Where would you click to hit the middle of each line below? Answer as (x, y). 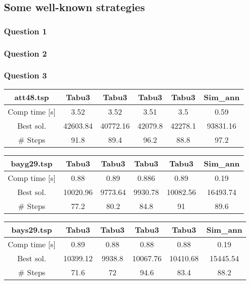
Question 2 (25, 53)
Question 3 (25, 75)
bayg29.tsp (32, 163)
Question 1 (25, 31)
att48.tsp (32, 97)
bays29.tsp (32, 229)
